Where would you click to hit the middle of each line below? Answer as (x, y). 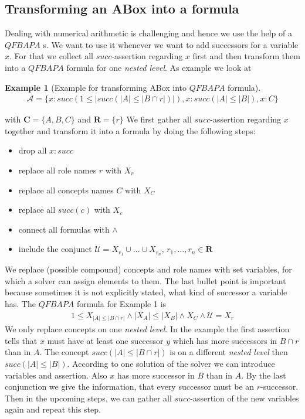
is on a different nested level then (229, 352)
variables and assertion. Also (56, 375)
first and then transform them (246, 56)
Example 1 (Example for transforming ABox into (96, 87)
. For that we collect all (51, 56)
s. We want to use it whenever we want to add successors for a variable (171, 44)
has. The (20, 304)
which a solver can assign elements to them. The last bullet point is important (145, 280)
